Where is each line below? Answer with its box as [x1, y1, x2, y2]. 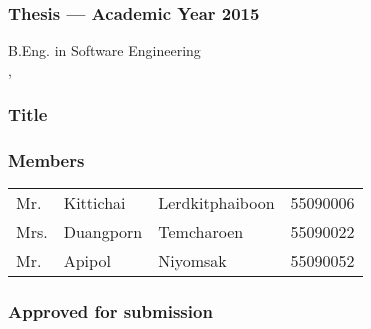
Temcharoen [158, 220, 244, 244]
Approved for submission [8, 299, 213, 324]
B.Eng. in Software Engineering [8, 40, 201, 61]
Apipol [63, 249, 111, 273]
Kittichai [63, 191, 126, 215]
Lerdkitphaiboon [158, 191, 275, 215]
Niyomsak [158, 249, 227, 273]
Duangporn [63, 220, 143, 244]
